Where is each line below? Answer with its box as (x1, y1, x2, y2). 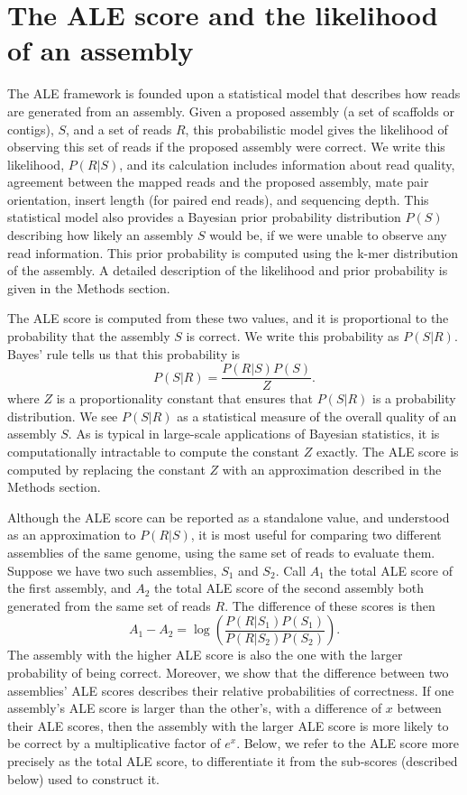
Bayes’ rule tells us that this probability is (7, 344, 241, 363)
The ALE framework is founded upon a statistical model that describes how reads (7, 84, 461, 103)
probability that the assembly (7, 327, 170, 346)
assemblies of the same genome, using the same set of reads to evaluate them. (7, 543, 435, 562)
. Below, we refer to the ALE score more (236, 734, 460, 753)
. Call (275, 560, 307, 579)
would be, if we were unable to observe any (209, 226, 447, 245)
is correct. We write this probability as (186, 327, 399, 346)
